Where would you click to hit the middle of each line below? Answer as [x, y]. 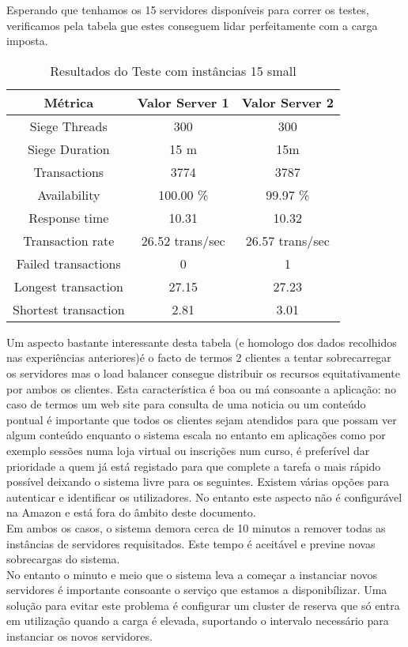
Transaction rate [69, 240]
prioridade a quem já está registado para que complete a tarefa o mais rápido [194, 466]
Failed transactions [68, 263]
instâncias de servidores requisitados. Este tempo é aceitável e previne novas [191, 543]
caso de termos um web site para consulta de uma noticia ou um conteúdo [186, 404]
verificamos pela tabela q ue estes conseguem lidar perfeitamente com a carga [192, 25]
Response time [69, 217]
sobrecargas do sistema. [63, 559]
